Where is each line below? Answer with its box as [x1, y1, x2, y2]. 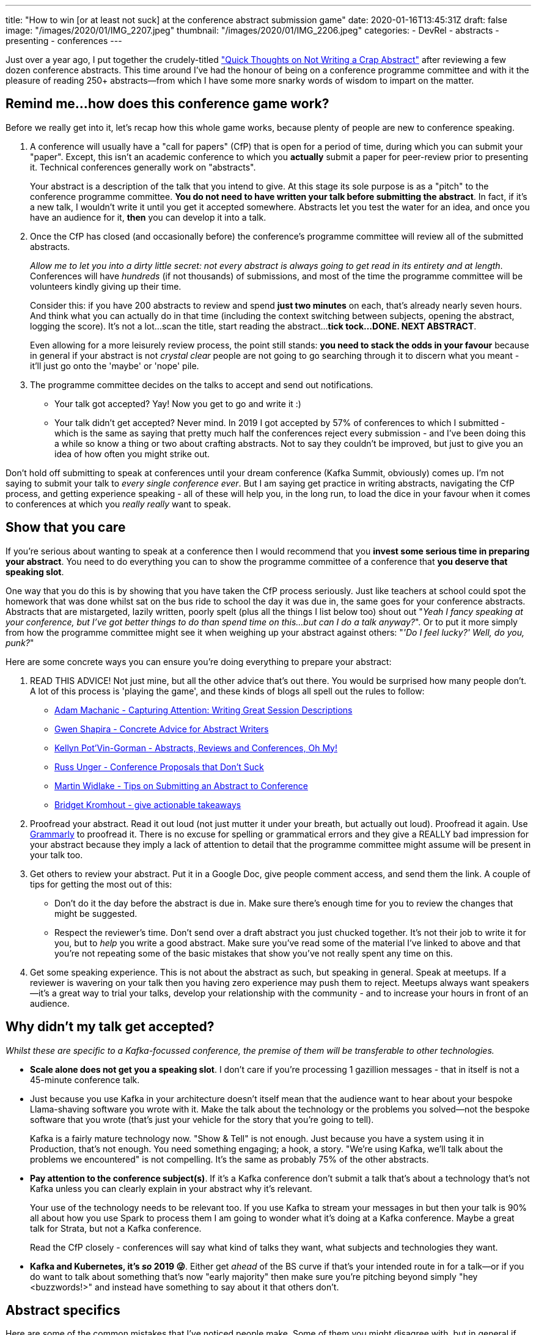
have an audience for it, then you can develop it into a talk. [30, 211, 266, 223]
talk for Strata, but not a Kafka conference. [30, 1223, 202, 1234]
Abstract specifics [6, 1302, 120, 1318]
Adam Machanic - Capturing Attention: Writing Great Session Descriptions [54, 704, 353, 715]
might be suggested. [54, 908, 138, 919]
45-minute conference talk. [30, 1074, 140, 1085]
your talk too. [30, 849, 83, 860]
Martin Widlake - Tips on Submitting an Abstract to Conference [54, 780, 308, 791]
